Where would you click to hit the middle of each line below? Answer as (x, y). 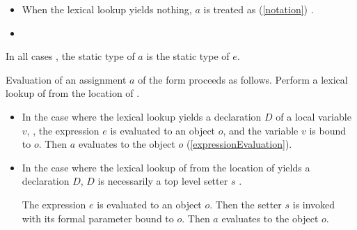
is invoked (314, 204)
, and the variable (261, 130)
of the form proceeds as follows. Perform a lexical (243, 79)
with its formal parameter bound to (98, 218)
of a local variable (314, 116)
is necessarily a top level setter (163, 181)
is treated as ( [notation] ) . (259, 9)
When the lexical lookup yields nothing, (107, 9)
